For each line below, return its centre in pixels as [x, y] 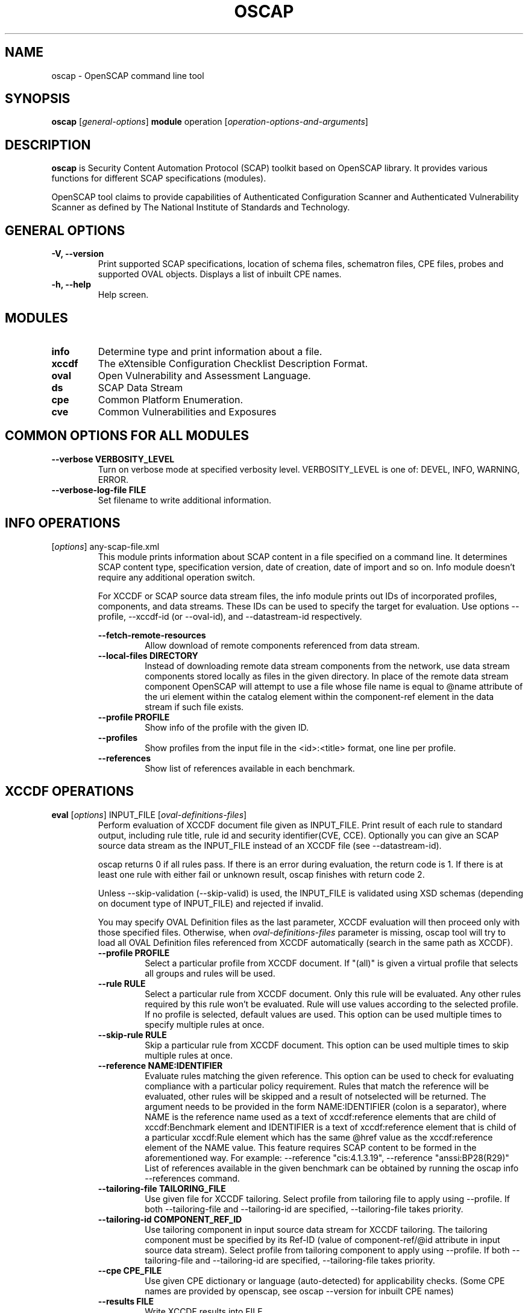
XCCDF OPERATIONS [69, 792]
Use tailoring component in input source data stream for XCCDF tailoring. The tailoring [316, 1229]
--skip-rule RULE [132, 1034]
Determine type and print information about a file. [210, 351]
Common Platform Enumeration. [171, 399]
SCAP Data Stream [140, 387]
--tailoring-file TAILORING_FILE [162, 1188]
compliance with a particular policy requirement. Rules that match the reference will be [317, 1086]
